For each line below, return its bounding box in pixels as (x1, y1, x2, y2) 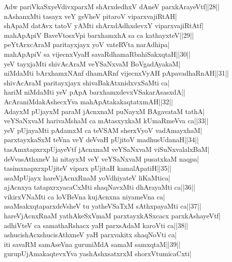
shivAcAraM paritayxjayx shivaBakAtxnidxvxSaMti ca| (4, 77, 170, 87)
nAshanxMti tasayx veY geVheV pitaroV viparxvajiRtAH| (4, 11, 177, 21)
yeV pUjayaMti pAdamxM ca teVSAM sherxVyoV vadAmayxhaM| (4, 125, 202, 135)
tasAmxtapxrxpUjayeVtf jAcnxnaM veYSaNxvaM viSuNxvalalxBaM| (4, 144, 210, 154)
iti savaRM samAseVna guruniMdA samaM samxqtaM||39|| (4, 239, 181, 249)
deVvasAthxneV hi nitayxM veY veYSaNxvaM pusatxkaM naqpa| (4, 153, 199, 164)
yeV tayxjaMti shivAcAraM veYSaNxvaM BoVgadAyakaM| (4, 58, 181, 68)
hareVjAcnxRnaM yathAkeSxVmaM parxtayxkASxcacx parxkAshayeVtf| (4, 211, 221, 221)
